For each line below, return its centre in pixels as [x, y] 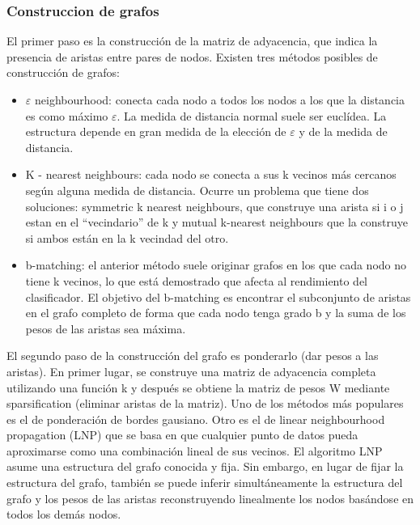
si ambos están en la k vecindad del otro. [127, 237]
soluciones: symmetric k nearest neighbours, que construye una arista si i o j [214, 206]
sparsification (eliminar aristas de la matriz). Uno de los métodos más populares [205, 403]
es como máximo [67, 115]
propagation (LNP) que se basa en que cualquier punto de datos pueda [182, 435]
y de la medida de [343, 131]
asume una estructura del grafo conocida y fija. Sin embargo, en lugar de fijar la [205, 466]
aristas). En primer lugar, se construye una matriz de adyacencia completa [191, 371]
